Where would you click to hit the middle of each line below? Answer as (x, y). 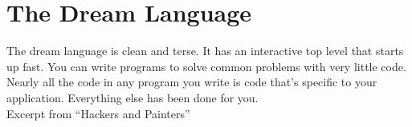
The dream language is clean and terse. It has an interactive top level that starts (205, 51)
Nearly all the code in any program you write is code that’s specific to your (192, 82)
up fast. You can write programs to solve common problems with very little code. (206, 66)
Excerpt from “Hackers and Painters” (98, 113)
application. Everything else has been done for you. (133, 97)
